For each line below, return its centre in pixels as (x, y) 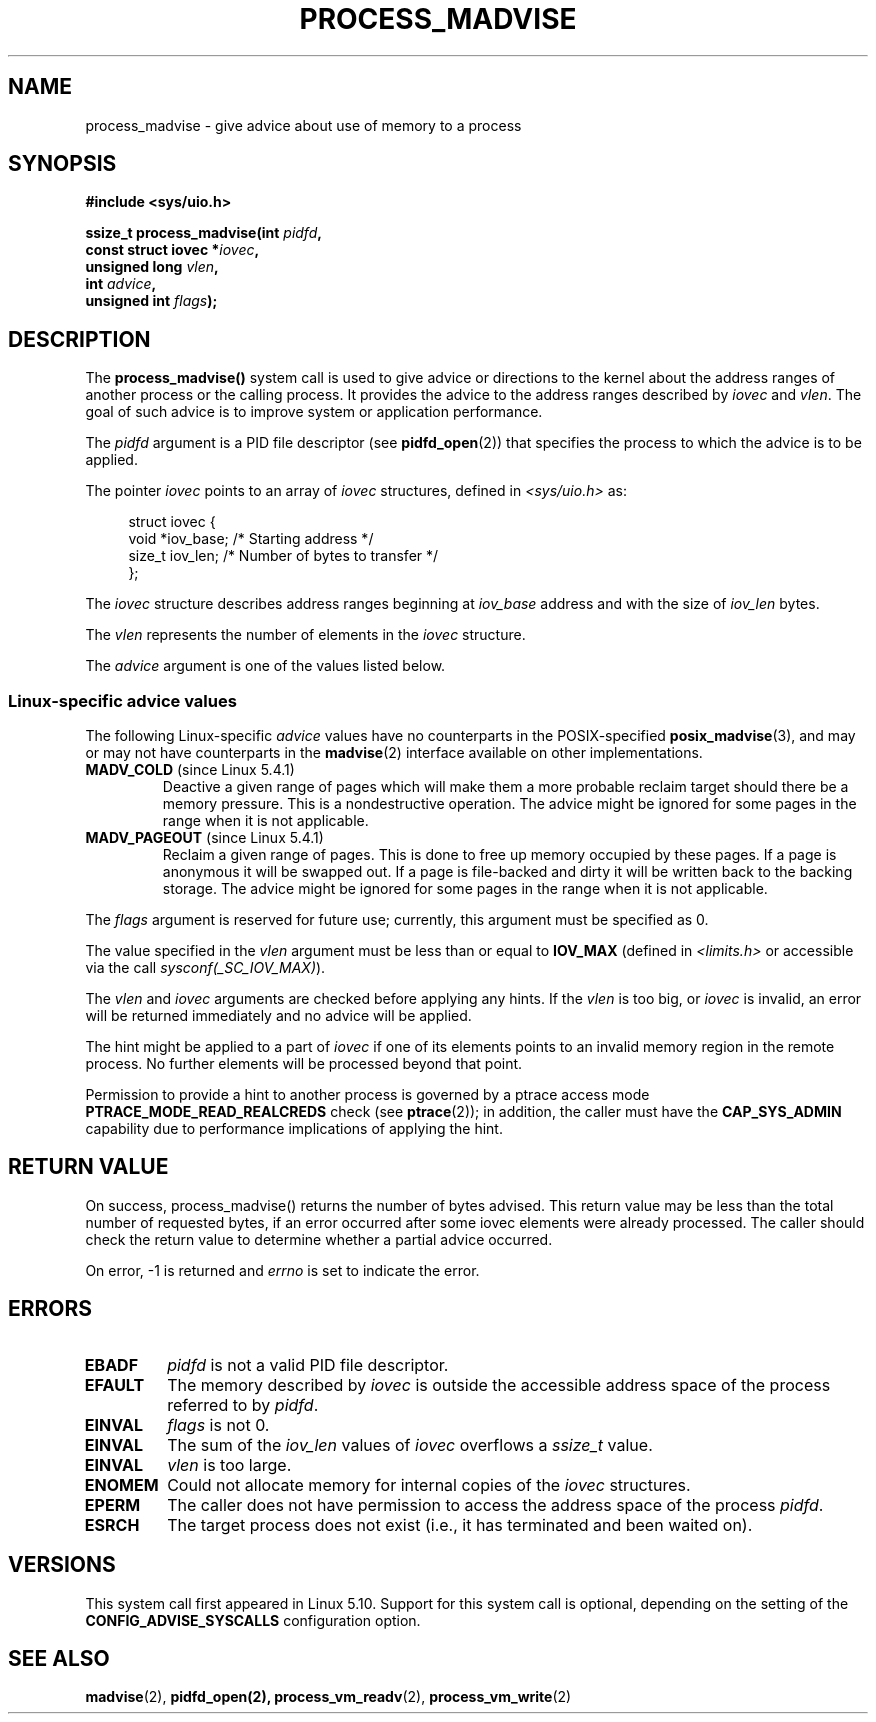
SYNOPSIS (62, 164)
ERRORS (50, 1309)
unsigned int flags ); (151, 301)
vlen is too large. (229, 1464)
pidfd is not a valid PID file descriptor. (308, 1364)
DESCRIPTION (79, 339)
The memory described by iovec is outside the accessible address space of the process (499, 1384)
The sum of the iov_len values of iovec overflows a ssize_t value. (410, 1444)
